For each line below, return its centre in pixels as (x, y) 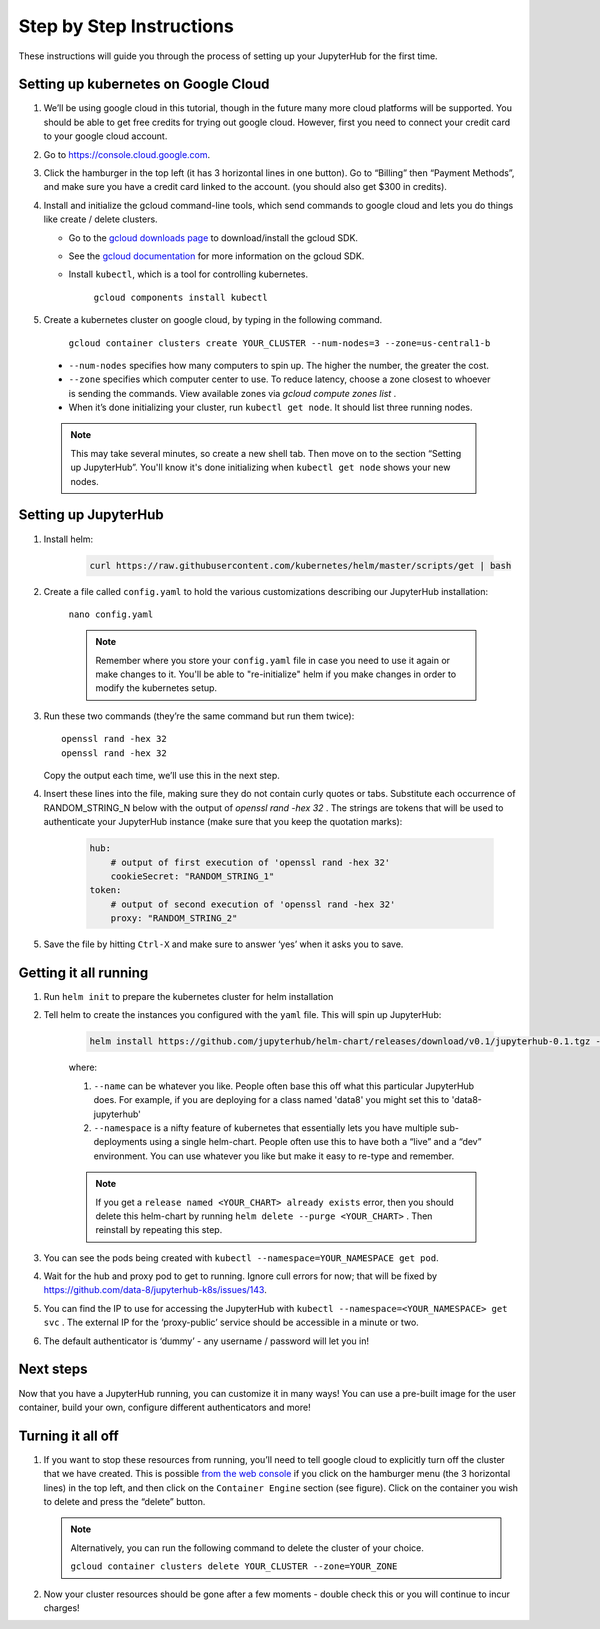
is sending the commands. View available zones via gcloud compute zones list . (232, 393)
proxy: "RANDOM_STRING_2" (174, 918)
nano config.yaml (111, 614)
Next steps (53, 1369)
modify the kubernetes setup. (156, 688)
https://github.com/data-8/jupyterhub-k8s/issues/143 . (155, 1290)
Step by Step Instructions (126, 26)
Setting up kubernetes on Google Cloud (144, 84)
